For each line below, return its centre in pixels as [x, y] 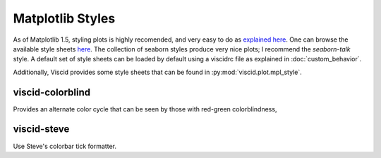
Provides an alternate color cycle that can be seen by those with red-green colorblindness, [145, 109]
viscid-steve [41, 129]
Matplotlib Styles [64, 18]
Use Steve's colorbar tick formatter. [65, 146]
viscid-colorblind [52, 92]
